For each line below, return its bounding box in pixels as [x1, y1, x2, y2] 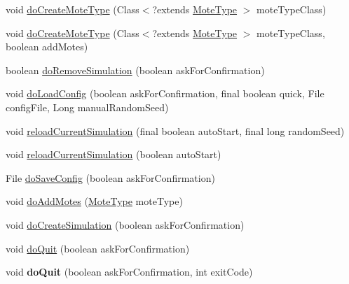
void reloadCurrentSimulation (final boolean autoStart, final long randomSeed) [6, 123, 345, 138]
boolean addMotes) [6, 39, 88, 54]
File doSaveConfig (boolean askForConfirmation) [6, 170, 215, 185]
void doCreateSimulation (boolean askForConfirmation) [6, 217, 245, 232]
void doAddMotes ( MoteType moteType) [6, 194, 183, 208]
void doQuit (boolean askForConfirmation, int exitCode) [6, 264, 253, 279]
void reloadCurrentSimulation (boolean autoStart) [6, 147, 221, 162]
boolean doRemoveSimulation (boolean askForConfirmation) [6, 62, 265, 77]
